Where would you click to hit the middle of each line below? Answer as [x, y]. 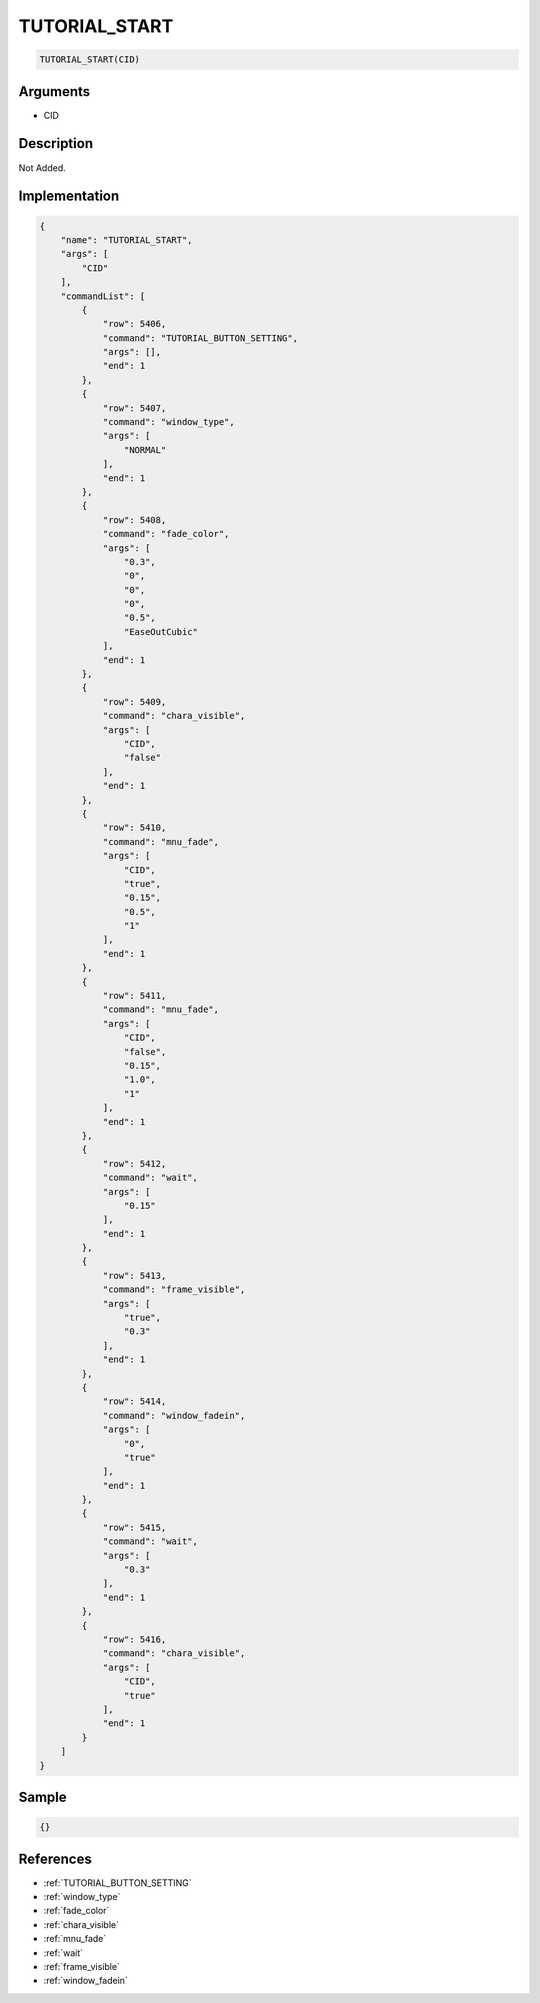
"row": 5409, [134, 701]
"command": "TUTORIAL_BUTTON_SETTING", [200, 338]
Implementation [69, 196]
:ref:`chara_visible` [81, 1924]
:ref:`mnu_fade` [75, 1939]
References [55, 1858]
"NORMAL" [145, 449]
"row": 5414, [134, 1401]
